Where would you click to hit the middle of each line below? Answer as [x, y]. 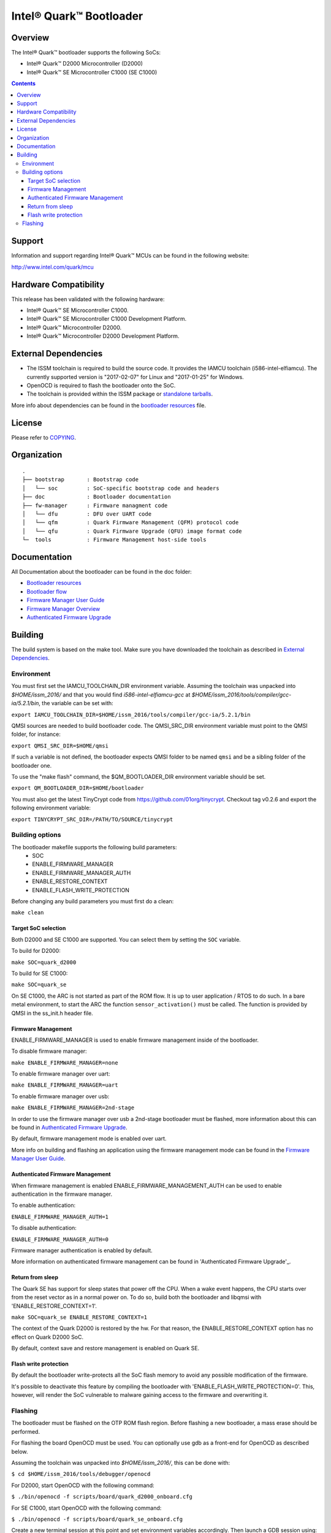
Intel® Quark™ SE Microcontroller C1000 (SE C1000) [92, 72]
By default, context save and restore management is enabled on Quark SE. [105, 1348]
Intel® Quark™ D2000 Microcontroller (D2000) [85, 64]
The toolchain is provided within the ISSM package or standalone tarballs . [120, 394]
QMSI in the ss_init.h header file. [52, 1013]
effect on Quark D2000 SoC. [48, 1337]
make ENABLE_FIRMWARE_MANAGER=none [65, 1063]
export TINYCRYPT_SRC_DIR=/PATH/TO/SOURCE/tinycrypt [92, 819]
